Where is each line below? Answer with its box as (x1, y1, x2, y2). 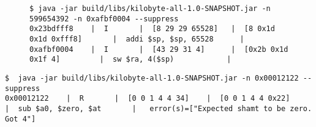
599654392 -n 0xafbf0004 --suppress (29, 14, 179, 23)
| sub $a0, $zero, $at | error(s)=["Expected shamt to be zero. (5, 104, 312, 113)
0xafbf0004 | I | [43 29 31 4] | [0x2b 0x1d (29, 45, 288, 54)
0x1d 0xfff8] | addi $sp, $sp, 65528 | (29, 34, 244, 43)
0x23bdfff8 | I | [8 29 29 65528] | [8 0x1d (29, 24, 275, 34)
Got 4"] (5, 114, 36, 123)
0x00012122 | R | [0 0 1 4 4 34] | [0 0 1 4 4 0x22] (5, 94, 290, 103)
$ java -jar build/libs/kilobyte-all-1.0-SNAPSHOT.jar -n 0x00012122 (5, 73, 299, 82)
